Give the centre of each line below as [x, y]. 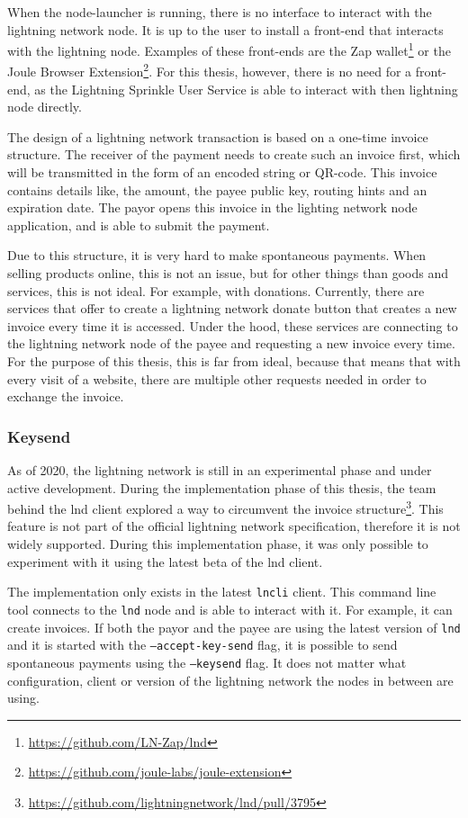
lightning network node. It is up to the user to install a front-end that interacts [225, 29]
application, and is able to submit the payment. [139, 225]
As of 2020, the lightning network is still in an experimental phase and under [220, 470]
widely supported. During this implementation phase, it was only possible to [218, 544]
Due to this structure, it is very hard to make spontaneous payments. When [217, 255]
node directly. [45, 107]
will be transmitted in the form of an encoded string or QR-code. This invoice [222, 172]
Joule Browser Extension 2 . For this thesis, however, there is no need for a [210, 70]
